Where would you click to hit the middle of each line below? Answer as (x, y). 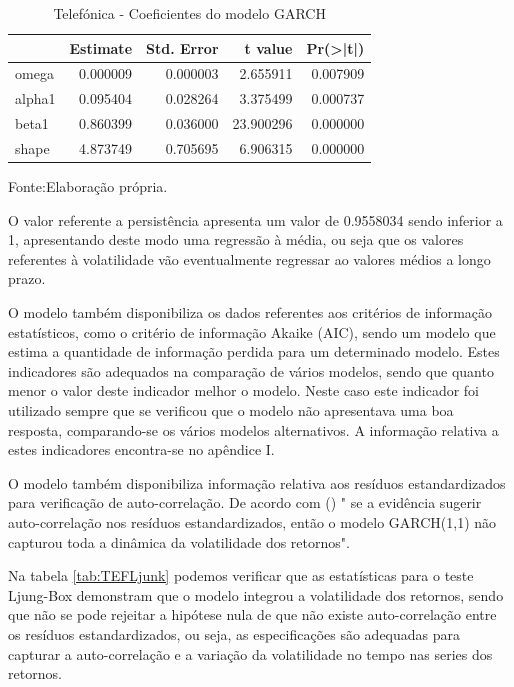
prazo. (27, 278)
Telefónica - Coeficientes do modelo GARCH (189, 13)
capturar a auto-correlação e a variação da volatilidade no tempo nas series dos (250, 653)
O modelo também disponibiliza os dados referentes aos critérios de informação (250, 312)
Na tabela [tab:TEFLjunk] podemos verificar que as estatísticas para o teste (241, 575)
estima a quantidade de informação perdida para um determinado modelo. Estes (254, 351)
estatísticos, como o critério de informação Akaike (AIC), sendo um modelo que (252, 331)
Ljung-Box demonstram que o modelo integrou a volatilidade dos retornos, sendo (256, 594)
